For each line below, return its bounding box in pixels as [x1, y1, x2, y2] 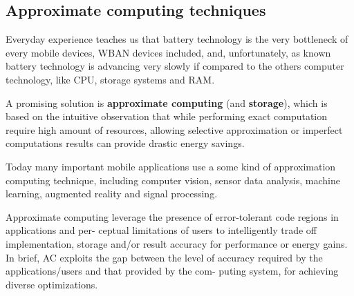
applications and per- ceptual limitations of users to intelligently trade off [6, 223, 317, 237]
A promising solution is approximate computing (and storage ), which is [6, 95, 328, 110]
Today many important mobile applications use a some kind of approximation [6, 159, 336, 173]
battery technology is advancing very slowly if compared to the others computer [6, 59, 344, 73]
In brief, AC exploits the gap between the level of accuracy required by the [6, 250, 323, 264]
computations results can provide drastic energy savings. [6, 136, 245, 150]
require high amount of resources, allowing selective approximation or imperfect [6, 122, 343, 137]
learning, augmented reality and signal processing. [6, 186, 218, 201]
